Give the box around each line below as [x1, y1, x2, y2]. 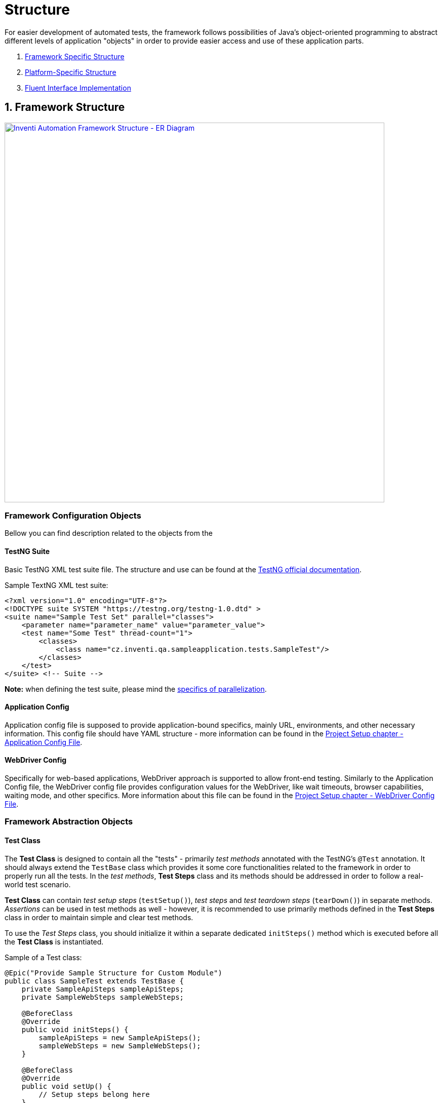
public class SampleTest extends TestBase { [5, 976, 184, 985]
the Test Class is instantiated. [5, 937, 104, 946]
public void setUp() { [21, 1082, 111, 1090]
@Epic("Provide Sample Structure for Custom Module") [5, 968, 222, 977]
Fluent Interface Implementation [25, 83, 131, 92]
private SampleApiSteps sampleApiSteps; [21, 984, 184, 993]
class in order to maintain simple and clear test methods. [5, 913, 193, 922]
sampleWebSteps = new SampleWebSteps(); [38, 1041, 201, 1050]
